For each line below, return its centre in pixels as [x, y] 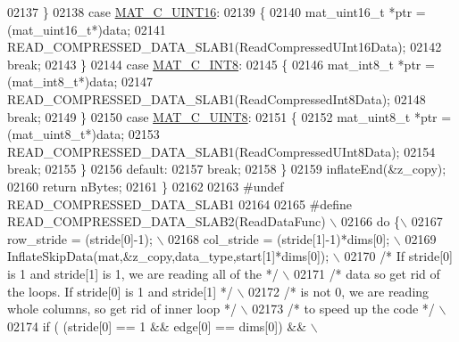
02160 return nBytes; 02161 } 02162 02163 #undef [146, 186]
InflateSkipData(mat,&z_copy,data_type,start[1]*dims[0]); [168, 256]
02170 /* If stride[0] [398, 256]
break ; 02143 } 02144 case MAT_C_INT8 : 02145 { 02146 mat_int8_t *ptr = [221, 64]
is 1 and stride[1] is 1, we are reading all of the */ [143, 273]
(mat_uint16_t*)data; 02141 [87, 29]
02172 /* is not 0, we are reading [339, 291]
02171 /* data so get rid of [367, 273]
